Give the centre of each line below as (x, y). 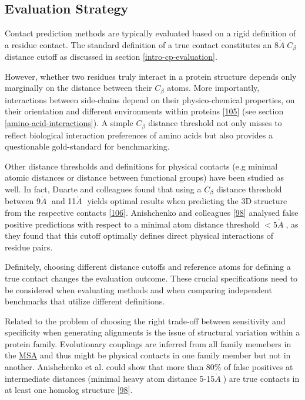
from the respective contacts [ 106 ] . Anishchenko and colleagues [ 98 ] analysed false (152, 212)
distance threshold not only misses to (215, 123)
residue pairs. (29, 247)
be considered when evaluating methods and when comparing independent (138, 289)
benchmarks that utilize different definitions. (85, 301)
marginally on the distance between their (78, 88)
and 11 (64, 201)
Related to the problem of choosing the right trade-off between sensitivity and (145, 321)
